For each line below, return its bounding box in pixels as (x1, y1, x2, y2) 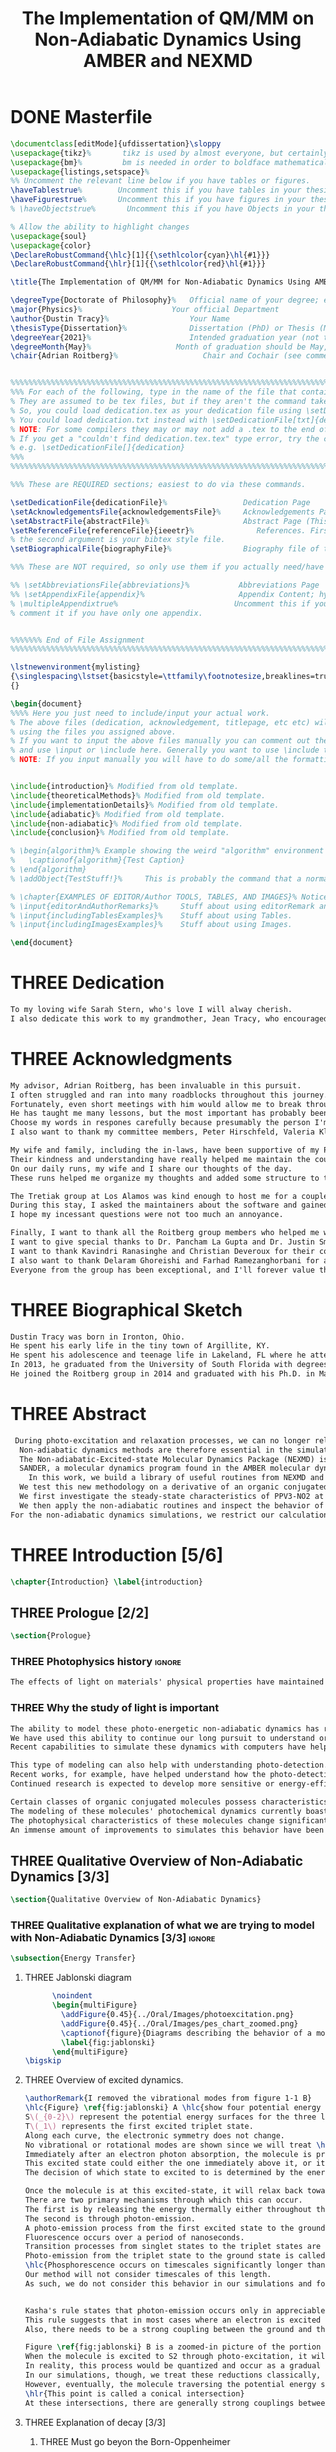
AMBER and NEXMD (83, 50, 253, 72)
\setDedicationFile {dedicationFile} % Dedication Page (10, 497, 311, 507)
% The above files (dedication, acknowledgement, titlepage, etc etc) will (10, 717, 333, 727)
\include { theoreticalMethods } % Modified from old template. (10, 790, 267, 801)
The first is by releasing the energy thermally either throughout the (24, 2204, 330, 2214)
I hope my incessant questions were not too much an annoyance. (10, 1210, 284, 1220)
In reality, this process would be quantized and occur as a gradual (24, 2361, 322, 2371)
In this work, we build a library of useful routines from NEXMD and (28, 1473, 325, 1483)
